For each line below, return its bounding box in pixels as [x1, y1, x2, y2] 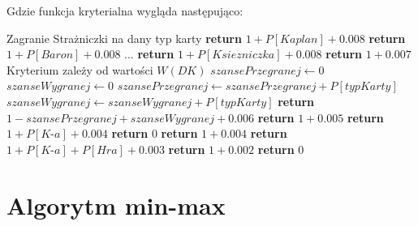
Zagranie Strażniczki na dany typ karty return [6, 29, 242, 46]
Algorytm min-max [6, 188, 226, 221]
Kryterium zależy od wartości [6, 61, 153, 78]
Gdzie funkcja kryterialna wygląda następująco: [6, 2, 243, 19]
